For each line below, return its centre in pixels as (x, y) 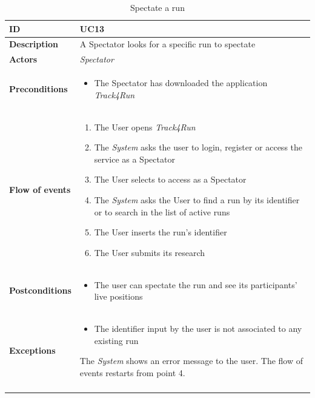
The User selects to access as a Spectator (170, 179)
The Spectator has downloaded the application (181, 83)
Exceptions (32, 350)
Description (34, 44)
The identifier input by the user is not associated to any (198, 328)
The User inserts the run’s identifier (161, 232)
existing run (116, 340)
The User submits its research (150, 252)
